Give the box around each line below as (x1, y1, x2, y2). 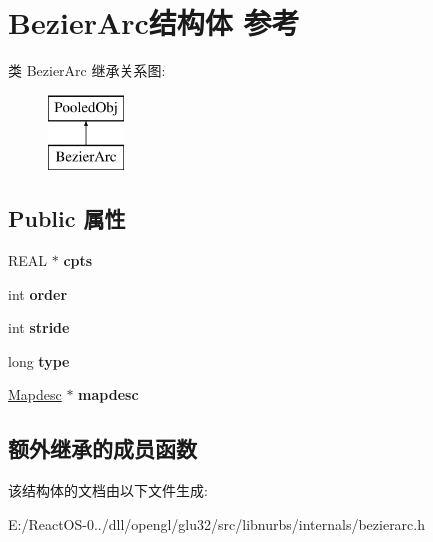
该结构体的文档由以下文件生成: (8, 480, 208, 501)
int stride (8, 317, 70, 338)
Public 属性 (8, 203, 126, 234)
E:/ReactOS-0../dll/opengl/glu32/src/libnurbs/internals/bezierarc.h (8, 513, 426, 534)
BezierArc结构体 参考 (8, 2, 300, 43)
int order (8, 283, 68, 304)
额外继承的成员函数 (8, 433, 197, 464)
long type (8, 350, 70, 371)
